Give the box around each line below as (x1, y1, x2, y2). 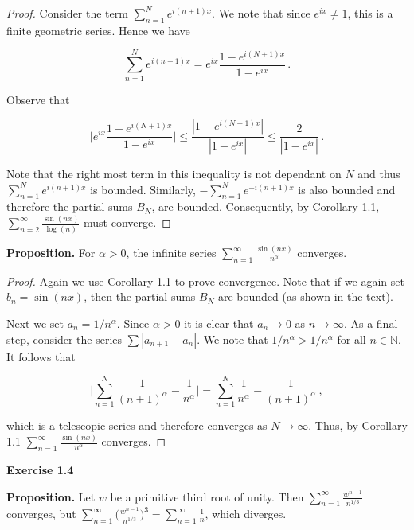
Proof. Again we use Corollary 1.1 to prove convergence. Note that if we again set (6, 272, 404, 289)
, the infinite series (126, 244, 217, 261)
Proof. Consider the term (6, 5, 128, 21)
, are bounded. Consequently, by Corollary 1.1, (151, 198, 380, 215)
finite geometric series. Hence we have (6, 21, 190, 38)
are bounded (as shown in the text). (218, 288, 393, 305)
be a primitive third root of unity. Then (110, 488, 304, 505)
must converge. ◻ (84, 214, 171, 231)
